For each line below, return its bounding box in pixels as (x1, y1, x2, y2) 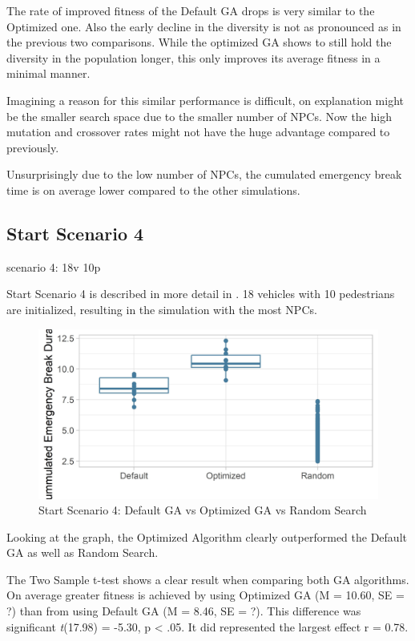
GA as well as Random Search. (6, 544, 159, 561)
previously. (6, 139, 59, 155)
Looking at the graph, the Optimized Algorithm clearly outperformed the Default (6, 528, 407, 545)
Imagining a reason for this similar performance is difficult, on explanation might (6, 91, 404, 108)
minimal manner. (6, 65, 91, 82)
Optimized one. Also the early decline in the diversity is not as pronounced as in (6, 18, 401, 34)
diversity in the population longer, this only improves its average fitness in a (6, 49, 381, 66)
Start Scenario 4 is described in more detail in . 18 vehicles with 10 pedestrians (6, 285, 395, 302)
